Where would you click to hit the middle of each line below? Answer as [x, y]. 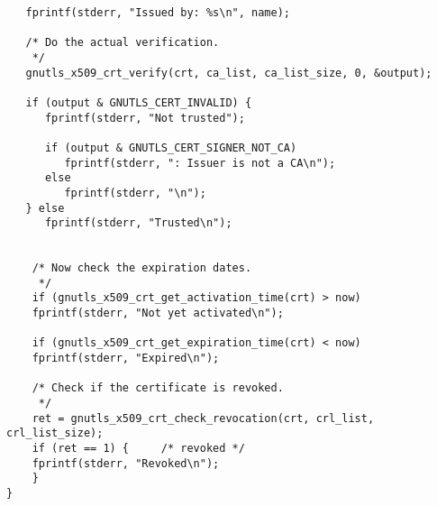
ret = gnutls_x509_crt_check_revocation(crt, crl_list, [203, 418]
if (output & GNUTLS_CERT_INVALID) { [139, 102]
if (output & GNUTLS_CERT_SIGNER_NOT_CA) [171, 147]
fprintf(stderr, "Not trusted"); [145, 118]
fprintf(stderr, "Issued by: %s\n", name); [158, 13]
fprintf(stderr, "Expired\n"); [126, 359]
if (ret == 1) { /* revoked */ [138, 449]
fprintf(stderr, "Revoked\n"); [126, 463]
